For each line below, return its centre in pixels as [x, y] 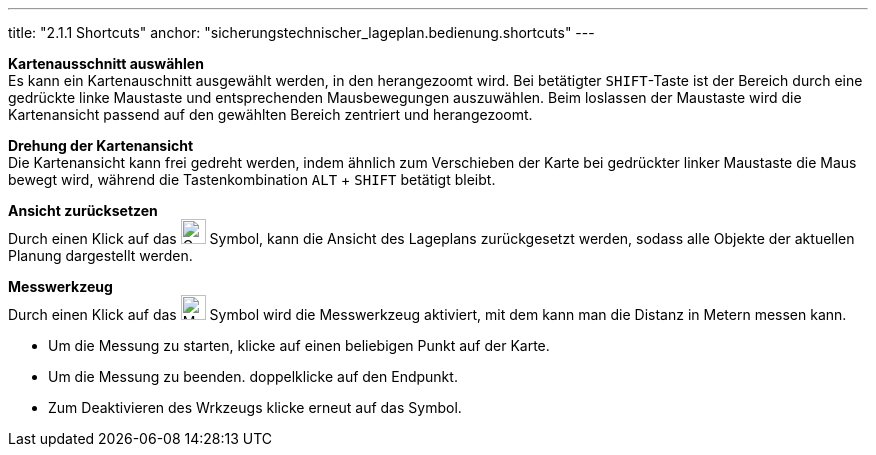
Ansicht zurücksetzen [83, 210]
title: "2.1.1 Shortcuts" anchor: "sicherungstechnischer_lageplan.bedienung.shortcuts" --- [301, 32]
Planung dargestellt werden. [100, 255]
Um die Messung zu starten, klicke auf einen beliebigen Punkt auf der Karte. [299, 345]
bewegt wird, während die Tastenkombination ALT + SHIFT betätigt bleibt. [252, 179]
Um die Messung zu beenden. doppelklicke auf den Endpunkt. [253, 376]
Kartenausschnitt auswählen [106, 63]
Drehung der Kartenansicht [101, 145]
